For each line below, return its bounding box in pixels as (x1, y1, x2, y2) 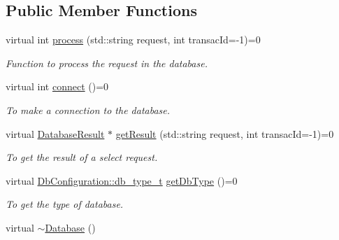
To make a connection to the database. (6, 102, 171, 117)
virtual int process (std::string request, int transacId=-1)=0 (6, 32, 261, 47)
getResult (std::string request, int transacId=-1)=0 (115, 126, 334, 141)
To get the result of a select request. (6, 150, 158, 164)
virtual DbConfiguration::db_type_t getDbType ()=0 (6, 173, 238, 188)
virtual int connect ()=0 (6, 79, 109, 94)
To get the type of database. (6, 197, 124, 211)
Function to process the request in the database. (6, 55, 208, 70)
